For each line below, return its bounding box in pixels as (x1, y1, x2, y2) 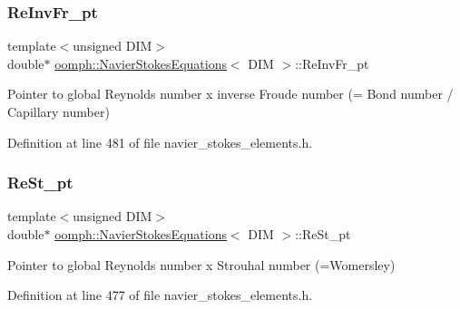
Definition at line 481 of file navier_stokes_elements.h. (7, 132, 313, 151)
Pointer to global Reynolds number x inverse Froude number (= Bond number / (7, 84, 454, 103)
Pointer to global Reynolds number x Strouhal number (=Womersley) (7, 255, 396, 274)
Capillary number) (7, 102, 110, 121)
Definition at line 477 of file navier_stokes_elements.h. (7, 285, 313, 304)
